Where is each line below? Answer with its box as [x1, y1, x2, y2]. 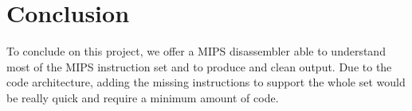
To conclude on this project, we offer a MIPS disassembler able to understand [6, 43, 386, 59]
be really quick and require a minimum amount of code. [6, 89, 279, 105]
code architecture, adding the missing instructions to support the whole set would [6, 74, 406, 90]
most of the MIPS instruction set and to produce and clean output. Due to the [6, 58, 392, 75]
